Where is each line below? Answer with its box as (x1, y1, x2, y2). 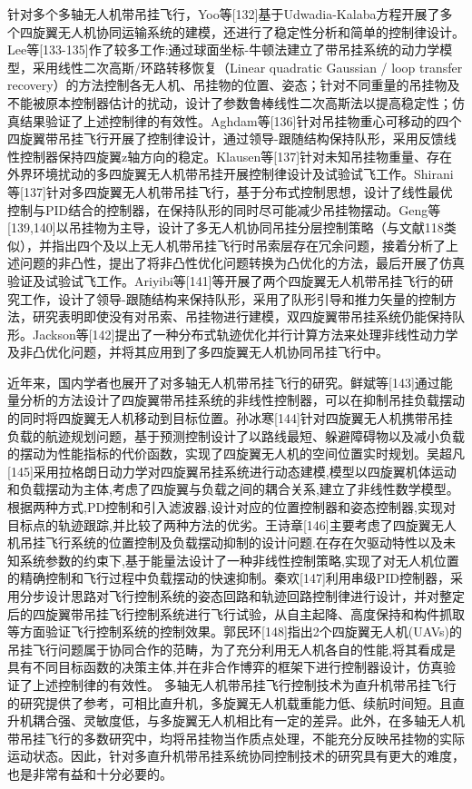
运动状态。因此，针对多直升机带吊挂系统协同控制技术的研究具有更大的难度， (7, 746, 465, 765)
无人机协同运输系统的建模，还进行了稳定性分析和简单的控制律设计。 (57, 22, 465, 41)
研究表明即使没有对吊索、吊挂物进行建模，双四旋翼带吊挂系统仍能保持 (32, 307, 452, 326)
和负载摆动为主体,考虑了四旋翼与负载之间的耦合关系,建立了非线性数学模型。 (7, 479, 459, 498)
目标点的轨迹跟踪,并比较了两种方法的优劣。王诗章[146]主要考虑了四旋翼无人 (7, 515, 457, 534)
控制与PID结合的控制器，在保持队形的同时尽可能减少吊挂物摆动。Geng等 (7, 200, 441, 219)
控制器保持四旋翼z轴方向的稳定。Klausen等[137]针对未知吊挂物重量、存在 (19, 146, 453, 165)
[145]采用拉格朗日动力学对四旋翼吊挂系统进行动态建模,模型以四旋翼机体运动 (7, 461, 457, 480)
